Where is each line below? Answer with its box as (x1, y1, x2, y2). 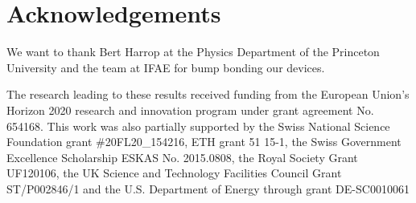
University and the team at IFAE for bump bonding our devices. (6, 59, 325, 75)
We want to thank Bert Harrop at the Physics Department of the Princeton (6, 43, 380, 60)
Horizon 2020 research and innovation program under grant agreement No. (6, 101, 374, 118)
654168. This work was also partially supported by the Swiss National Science (6, 117, 390, 134)
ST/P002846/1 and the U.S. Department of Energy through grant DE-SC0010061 (6, 180, 410, 197)
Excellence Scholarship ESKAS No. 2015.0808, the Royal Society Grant (6, 148, 358, 165)
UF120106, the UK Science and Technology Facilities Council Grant (6, 164, 342, 181)
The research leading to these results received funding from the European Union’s (6, 86, 410, 103)
